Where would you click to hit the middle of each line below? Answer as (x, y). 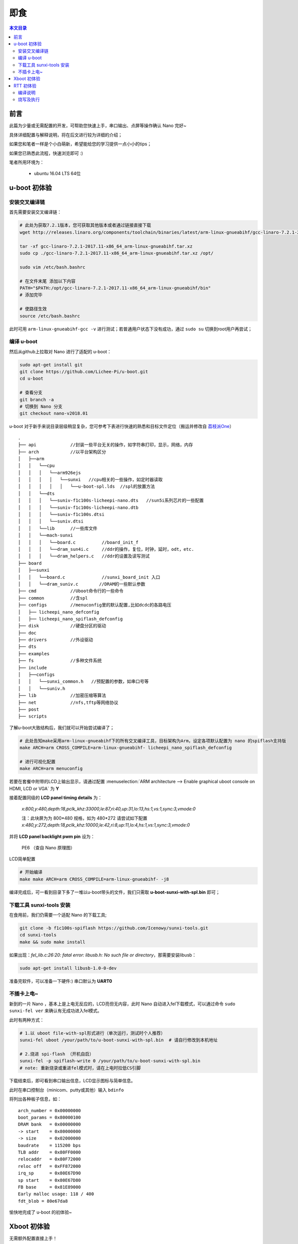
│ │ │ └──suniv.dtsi (51, 521)
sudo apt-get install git (51, 365)
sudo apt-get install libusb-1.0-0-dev (68, 968)
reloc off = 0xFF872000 (50, 1166)
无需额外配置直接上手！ (33, 1239)
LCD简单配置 (22, 859)
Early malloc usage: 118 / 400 (56, 1194)
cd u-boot (32, 379)
